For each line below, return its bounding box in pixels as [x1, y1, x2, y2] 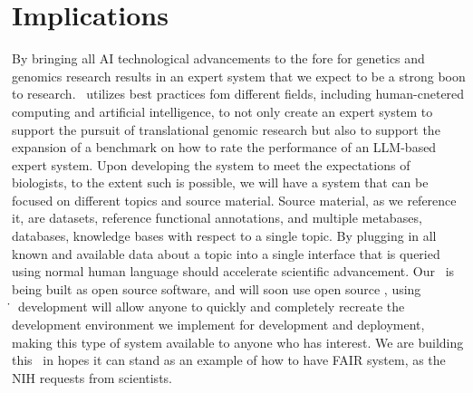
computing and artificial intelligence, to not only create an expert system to [12, 101, 433, 120]
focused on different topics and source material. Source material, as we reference [12, 190, 457, 209]
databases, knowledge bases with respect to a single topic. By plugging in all [12, 226, 437, 245]
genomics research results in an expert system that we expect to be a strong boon [12, 66, 466, 85]
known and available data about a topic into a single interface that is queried [12, 244, 440, 263]
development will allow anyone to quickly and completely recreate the [17, 297, 405, 316]
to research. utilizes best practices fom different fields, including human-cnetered [12, 84, 465, 103]
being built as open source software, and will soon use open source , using [12, 279, 421, 298]
